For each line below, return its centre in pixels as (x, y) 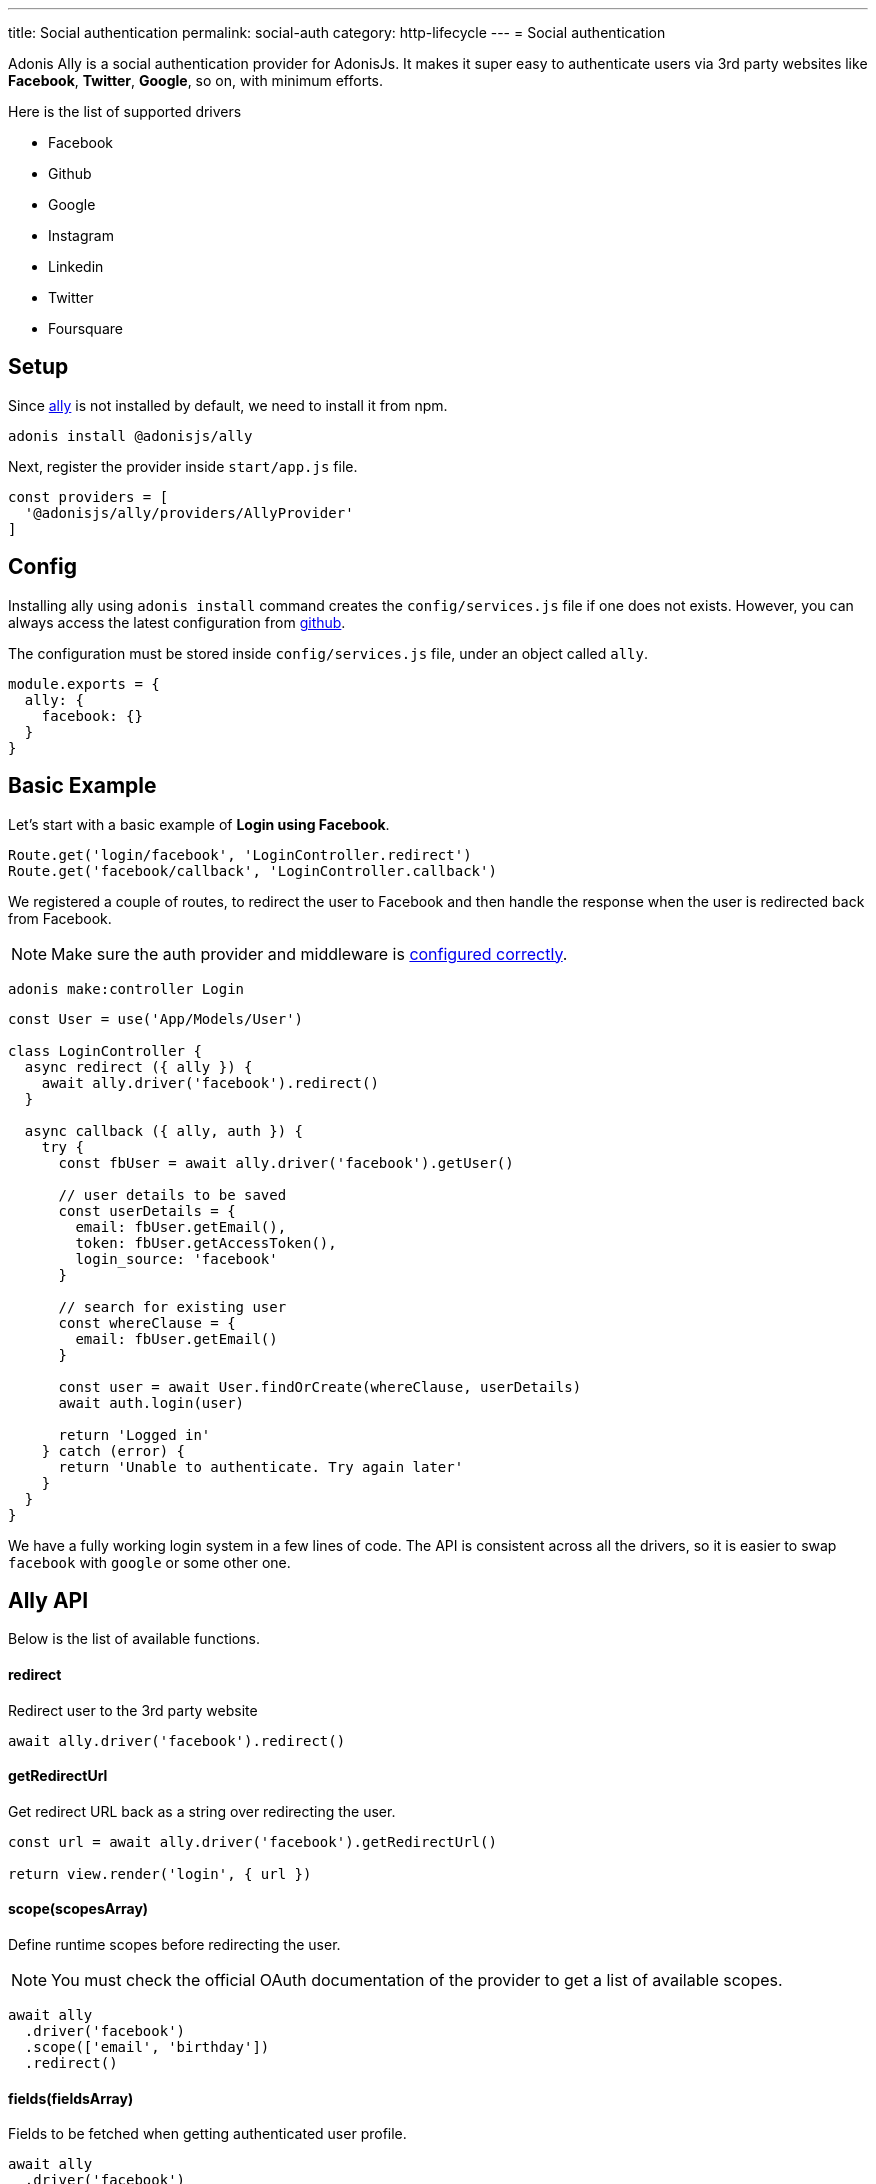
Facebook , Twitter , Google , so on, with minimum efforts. (195, 80)
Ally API (48, 1600)
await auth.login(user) (151, 1402)
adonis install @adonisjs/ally (130, 435)
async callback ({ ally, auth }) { (164, 1130)
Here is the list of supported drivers (125, 111)
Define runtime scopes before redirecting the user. (174, 1945)
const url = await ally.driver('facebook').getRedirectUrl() (252, 1841)
